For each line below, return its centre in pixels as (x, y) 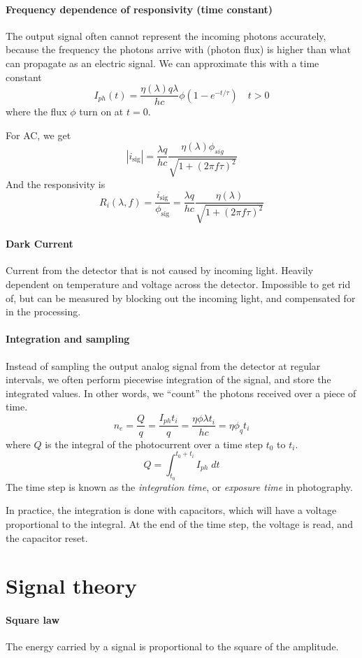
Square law (33, 620)
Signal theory (71, 586)
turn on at (101, 112)
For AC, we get (38, 135)
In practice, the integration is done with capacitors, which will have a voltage (171, 510)
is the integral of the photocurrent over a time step (154, 444)
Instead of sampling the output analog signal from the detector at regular (163, 365)
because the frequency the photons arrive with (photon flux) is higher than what (178, 49)
